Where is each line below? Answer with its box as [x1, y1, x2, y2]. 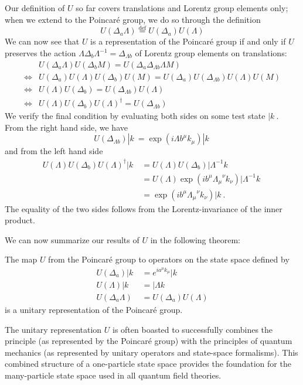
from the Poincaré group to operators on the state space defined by [48, 253, 290, 265]
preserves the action [5, 47, 76, 59]
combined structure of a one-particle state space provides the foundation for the [5, 357, 291, 370]
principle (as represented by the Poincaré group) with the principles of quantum [5, 335, 292, 347]
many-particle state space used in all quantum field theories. [5, 369, 222, 381]
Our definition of [5, 2, 65, 13]
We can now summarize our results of [5, 233, 139, 246]
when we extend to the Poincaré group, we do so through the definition [5, 13, 261, 25]
